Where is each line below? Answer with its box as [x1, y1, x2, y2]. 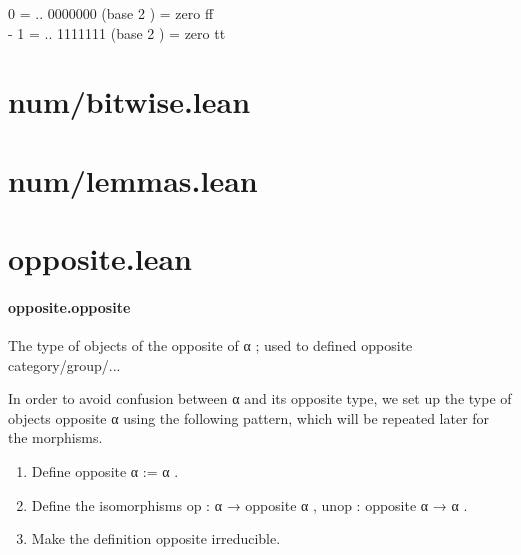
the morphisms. [8, 427, 103, 448]
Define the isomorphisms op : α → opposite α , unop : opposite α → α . [31, 494, 468, 515]
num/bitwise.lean [8, 81, 251, 122]
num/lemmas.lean [8, 159, 258, 200]
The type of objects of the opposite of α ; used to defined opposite [8, 335, 413, 356]
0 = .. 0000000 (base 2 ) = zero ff [8, 3, 214, 23]
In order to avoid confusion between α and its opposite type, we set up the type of [8, 388, 512, 409]
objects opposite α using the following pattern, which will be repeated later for [8, 407, 490, 428]
